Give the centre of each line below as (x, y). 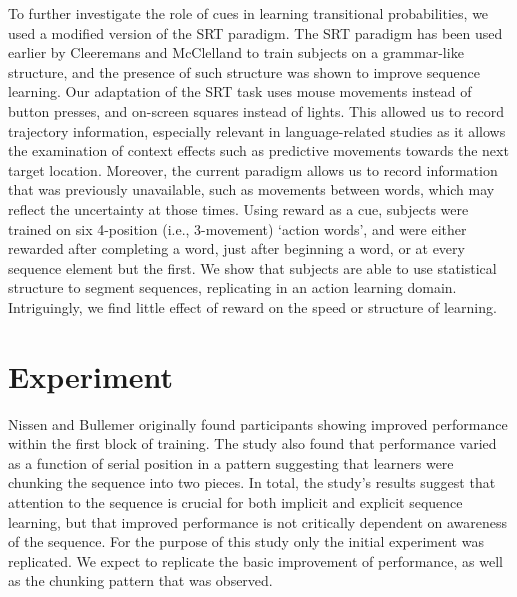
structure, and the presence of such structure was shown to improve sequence (244, 71)
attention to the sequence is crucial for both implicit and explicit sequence (235, 502)
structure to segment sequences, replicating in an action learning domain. (232, 287)
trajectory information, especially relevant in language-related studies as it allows (257, 130)
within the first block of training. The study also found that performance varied (252, 443)
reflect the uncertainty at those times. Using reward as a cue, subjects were (238, 208)
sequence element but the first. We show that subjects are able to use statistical (252, 267)
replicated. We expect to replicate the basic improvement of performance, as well (255, 560)
